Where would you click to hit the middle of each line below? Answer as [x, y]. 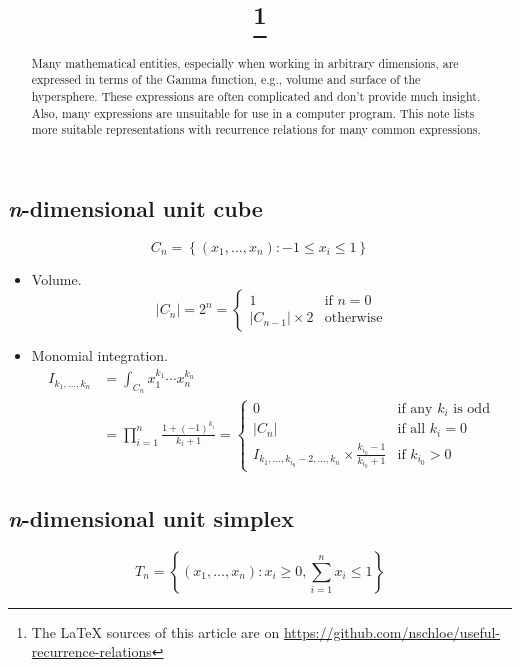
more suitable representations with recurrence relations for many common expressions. [256, 129]
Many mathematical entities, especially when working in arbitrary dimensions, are [245, 62]
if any [415, 408]
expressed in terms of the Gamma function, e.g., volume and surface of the [226, 79]
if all [411, 429]
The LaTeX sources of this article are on [155, 631]
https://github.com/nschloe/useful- [392, 631]
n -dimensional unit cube [135, 207]
